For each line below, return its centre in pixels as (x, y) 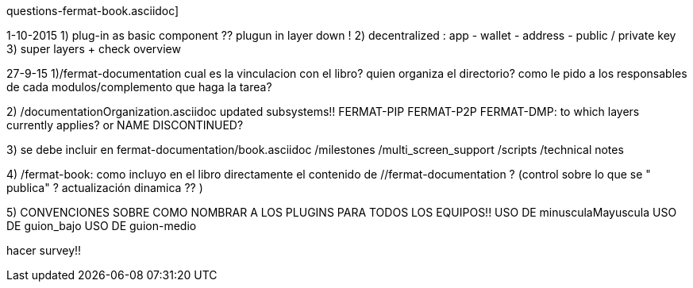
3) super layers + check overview (94, 49)
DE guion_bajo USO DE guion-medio (102, 226)
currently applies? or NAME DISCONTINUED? (125, 125)
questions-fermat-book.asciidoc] (93, 11)
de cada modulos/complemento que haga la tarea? (139, 87)
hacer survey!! (44, 250)
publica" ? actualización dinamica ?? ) (105, 188)
